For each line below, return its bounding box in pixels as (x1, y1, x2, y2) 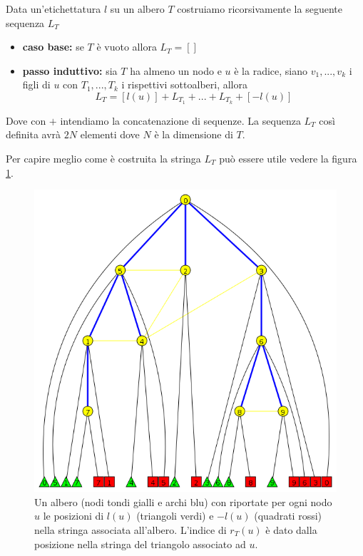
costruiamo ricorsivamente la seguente (177, 1, 342, 16)
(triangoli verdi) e (136, 508, 214, 523)
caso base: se (22, 39, 84, 54)
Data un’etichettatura (6, 1, 101, 16)
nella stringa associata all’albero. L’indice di (34, 522, 227, 537)
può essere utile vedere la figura (219, 151, 357, 166)
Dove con (6, 113, 46, 128)
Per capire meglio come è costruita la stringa (6, 151, 201, 166)
